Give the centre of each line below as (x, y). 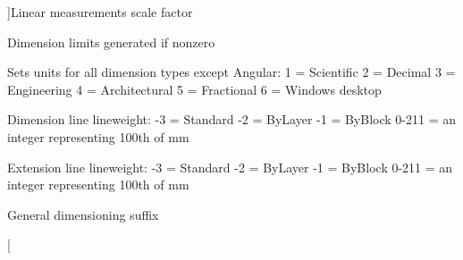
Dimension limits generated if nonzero (111, 42)
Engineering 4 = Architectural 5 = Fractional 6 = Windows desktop (194, 89)
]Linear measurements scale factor (100, 12)
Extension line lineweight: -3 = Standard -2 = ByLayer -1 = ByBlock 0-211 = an (230, 167)
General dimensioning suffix (83, 214)
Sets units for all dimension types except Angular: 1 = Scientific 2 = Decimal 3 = (231, 72)
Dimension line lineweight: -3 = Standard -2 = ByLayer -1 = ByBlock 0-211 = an (231, 119)
